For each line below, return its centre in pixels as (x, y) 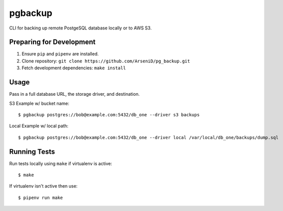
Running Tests (32, 151)
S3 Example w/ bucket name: (39, 103)
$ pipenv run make (41, 198)
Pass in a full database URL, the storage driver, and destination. (74, 94)
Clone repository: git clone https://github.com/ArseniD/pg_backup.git (106, 61)
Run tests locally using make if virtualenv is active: (61, 163)
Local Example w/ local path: (39, 126)
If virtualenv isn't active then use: (43, 186)
